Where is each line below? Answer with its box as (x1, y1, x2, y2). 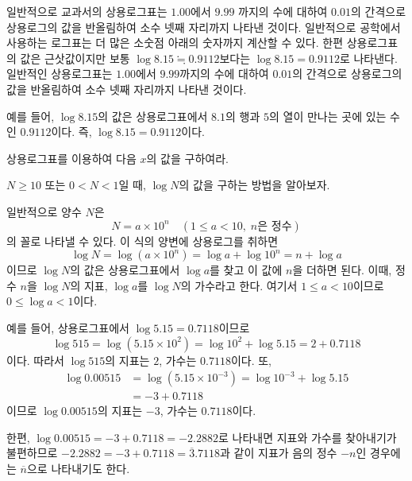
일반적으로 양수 (6, 203, 82, 219)
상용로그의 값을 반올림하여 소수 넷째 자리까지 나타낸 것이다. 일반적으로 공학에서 (6, 18, 401, 35)
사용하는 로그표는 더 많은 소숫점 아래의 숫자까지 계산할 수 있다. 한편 (6, 34, 344, 51)
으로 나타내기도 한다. (26, 460, 130, 476)
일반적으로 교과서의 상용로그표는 (6, 3, 167, 19)
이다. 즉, (51, 123, 92, 140)
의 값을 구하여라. (146, 149, 229, 166)
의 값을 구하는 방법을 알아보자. (179, 176, 330, 193)
